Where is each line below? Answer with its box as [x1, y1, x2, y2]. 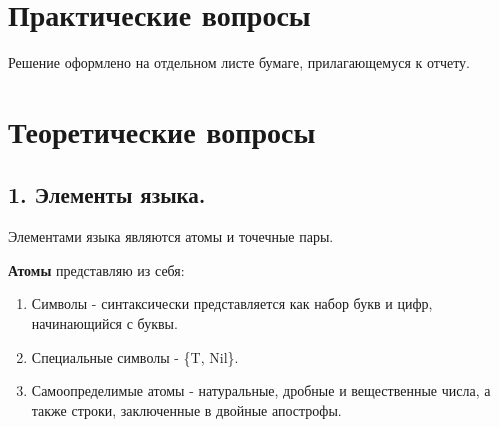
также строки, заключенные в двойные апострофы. [31, 399, 342, 420]
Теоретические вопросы [8, 110, 316, 151]
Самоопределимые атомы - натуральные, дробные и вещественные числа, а [31, 380, 491, 401]
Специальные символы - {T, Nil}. [31, 346, 239, 367]
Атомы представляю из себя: [8, 259, 185, 280]
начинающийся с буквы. [31, 313, 178, 334]
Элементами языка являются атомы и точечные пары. [8, 226, 334, 247]
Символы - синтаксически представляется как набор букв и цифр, [31, 293, 433, 314]
